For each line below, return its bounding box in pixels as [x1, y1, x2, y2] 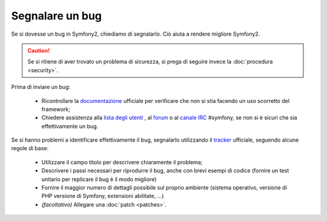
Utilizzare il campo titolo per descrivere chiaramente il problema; [41, 158, 203, 166]
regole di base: [11, 145, 48, 152]
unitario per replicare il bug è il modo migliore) [41, 176, 157, 183]
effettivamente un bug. [41, 122, 99, 130]
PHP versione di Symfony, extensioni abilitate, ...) [41, 193, 164, 200]
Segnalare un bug [11, 9, 102, 22]
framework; [41, 105, 71, 113]
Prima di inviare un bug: [11, 84, 71, 91]
